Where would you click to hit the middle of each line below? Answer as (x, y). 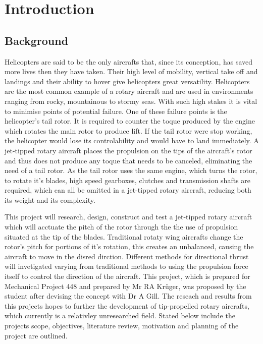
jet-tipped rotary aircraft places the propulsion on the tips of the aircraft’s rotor (128, 150)
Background (37, 40)
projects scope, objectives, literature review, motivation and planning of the (122, 326)
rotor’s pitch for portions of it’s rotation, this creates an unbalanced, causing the (129, 246)
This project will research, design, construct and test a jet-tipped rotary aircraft (128, 217)
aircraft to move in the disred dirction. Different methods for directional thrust (127, 256)
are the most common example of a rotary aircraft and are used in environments (129, 91)
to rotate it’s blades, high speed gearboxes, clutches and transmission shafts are (128, 180)
